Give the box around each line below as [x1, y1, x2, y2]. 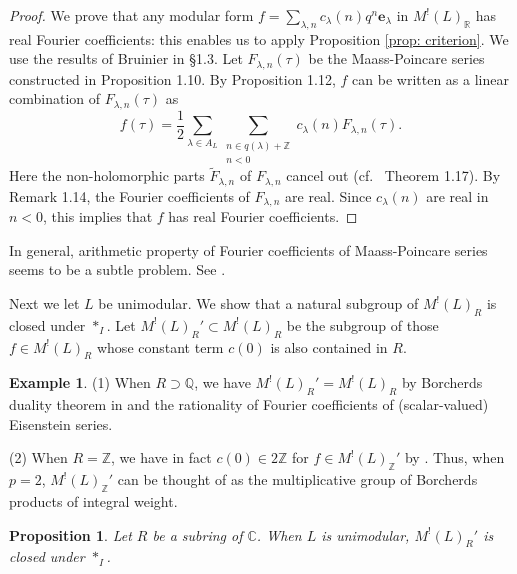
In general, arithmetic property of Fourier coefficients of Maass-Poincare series [9, 239, 488, 260]
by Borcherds [401, 372, 483, 393]
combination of [9, 88, 101, 109]
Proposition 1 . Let [9, 524, 132, 545]
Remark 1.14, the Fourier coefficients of [9, 185, 250, 206]
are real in [426, 185, 489, 206]
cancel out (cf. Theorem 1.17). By [286, 165, 501, 186]
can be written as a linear [352, 68, 509, 89]
